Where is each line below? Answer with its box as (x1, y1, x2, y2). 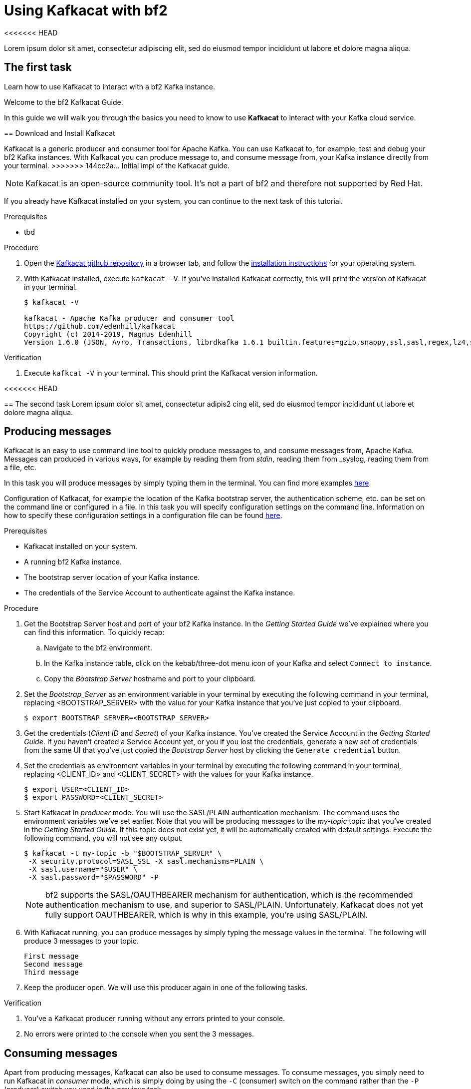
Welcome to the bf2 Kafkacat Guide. (4, 97, 123, 106)
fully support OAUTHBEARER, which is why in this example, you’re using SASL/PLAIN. (45, 910, 368, 920)
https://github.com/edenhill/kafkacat (24, 322, 176, 330)
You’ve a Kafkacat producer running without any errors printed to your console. (24, 1014, 285, 1023)
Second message (24, 960, 83, 969)
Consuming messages (4, 1047, 118, 1060)
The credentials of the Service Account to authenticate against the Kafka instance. (24, 588, 295, 597)
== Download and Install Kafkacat (4, 128, 115, 137)
